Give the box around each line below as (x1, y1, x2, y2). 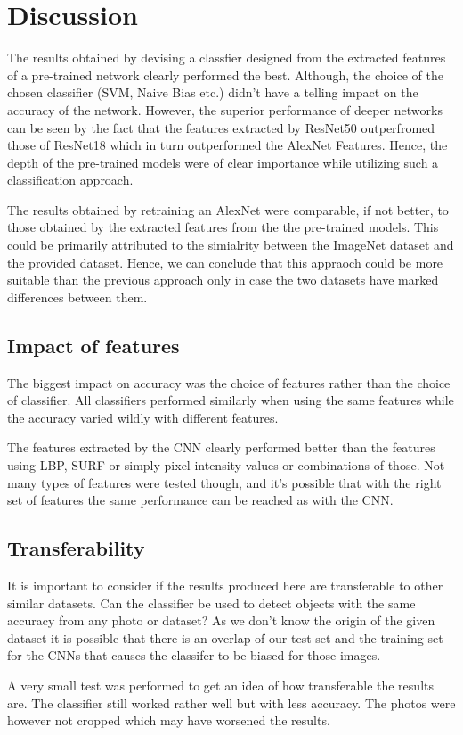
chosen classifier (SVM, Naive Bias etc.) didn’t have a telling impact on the (7, 83, 418, 102)
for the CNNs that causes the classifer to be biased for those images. (7, 646, 381, 665)
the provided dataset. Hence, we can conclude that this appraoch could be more (7, 252, 443, 271)
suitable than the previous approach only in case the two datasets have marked (7, 270, 439, 289)
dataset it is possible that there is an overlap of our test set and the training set (7, 628, 443, 647)
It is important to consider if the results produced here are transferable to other (7, 576, 443, 594)
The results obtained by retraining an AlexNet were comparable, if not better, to (7, 200, 449, 219)
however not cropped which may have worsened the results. (7, 711, 330, 730)
